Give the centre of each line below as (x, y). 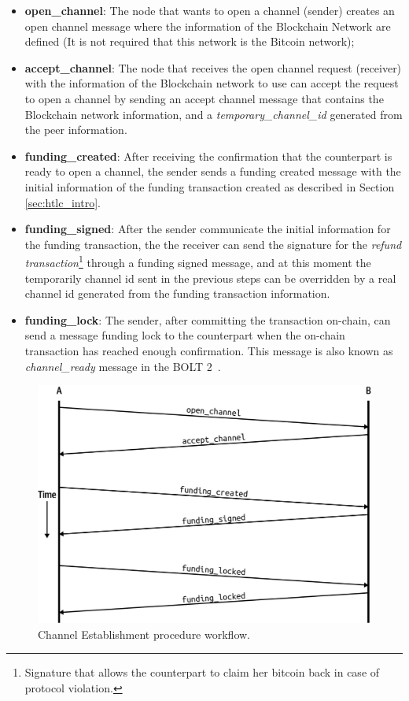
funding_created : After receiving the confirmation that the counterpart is (208, 156)
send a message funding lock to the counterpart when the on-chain (185, 335)
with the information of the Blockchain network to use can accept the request (212, 83)
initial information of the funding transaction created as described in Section (210, 186)
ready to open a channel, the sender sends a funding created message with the (213, 171)
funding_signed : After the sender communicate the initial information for (208, 229)
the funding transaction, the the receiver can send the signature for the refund (213, 244)
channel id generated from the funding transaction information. (177, 293)
